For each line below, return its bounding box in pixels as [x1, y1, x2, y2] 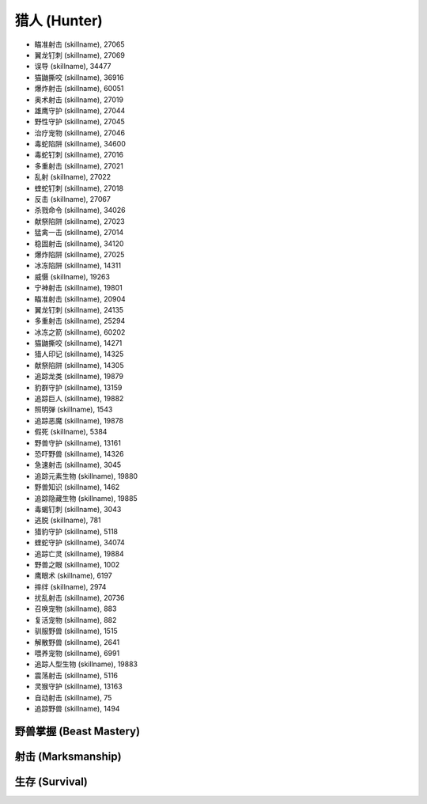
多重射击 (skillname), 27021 [34, 161, 124, 170]
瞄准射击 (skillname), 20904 [34, 294, 126, 304]
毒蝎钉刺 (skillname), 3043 [34, 504, 122, 514]
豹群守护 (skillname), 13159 [34, 382, 123, 392]
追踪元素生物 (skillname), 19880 [34, 471, 138, 480]
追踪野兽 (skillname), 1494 [34, 703, 120, 713]
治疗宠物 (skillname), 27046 [34, 127, 126, 138]
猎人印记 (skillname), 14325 [34, 349, 124, 359]
